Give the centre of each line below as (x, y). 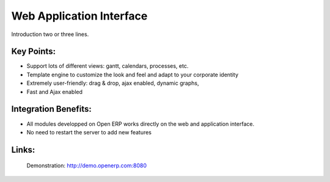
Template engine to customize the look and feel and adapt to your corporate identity (132, 75)
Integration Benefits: (51, 109)
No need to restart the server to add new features (89, 132)
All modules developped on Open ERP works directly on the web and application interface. (141, 124)
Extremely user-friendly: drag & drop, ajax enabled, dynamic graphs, (113, 83)
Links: (23, 150)
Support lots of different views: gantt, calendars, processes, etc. (108, 66)
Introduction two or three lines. (50, 34)
